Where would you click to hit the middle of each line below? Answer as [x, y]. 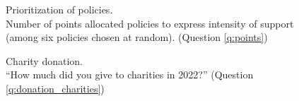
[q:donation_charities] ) [55, 88]
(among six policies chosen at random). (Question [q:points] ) [137, 37]
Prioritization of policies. [59, 9]
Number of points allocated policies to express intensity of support [150, 23]
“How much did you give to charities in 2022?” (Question [130, 75]
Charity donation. [44, 60]
